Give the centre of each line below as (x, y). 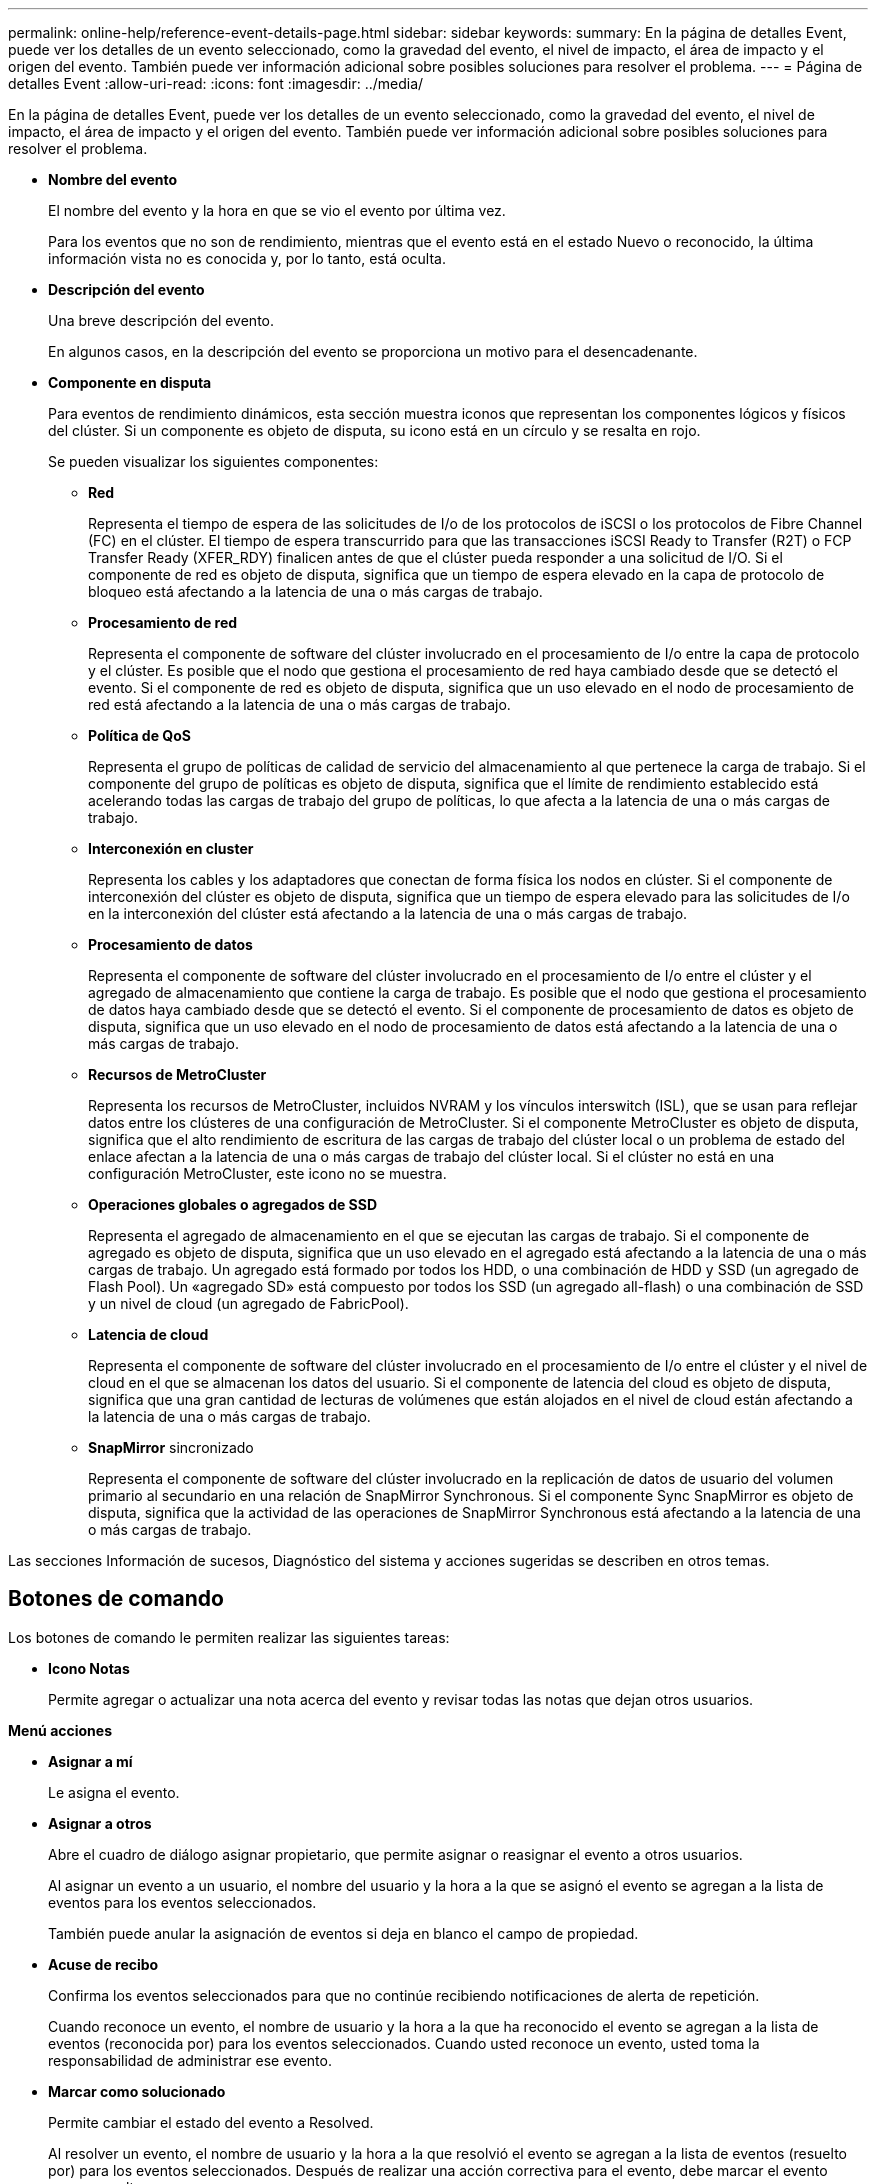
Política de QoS (139, 735)
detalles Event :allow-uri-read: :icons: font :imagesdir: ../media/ (216, 83)
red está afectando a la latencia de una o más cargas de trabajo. (299, 704)
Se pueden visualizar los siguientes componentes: (213, 461)
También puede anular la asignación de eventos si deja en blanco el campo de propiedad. (343, 1933)
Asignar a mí (90, 1761)
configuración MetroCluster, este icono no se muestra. (267, 1173)
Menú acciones (60, 1730)
